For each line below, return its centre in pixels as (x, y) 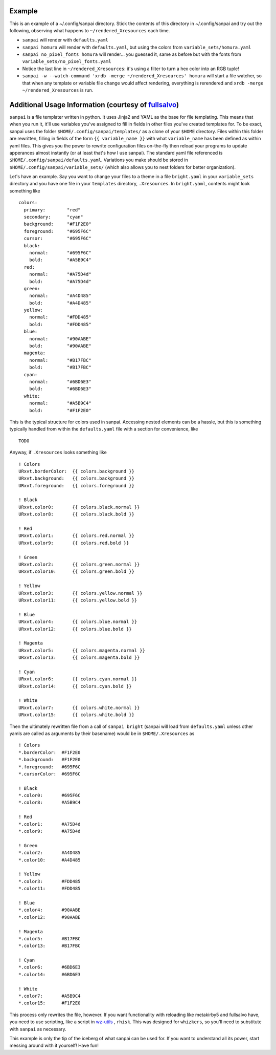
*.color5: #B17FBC (50, 939)
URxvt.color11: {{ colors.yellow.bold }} (78, 600)
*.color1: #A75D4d (50, 824)
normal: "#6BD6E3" (60, 382)
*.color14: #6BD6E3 (50, 974)
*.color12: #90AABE (50, 917)
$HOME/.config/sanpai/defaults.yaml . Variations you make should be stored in (99, 160)
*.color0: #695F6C (50, 795)
